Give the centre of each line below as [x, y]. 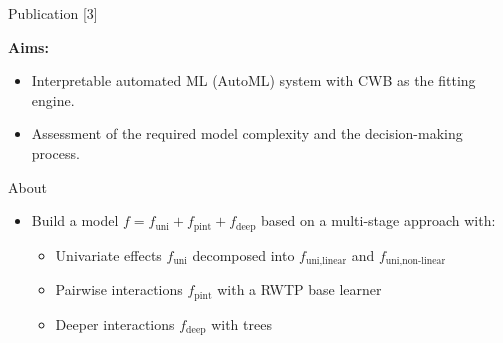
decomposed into [243, 254]
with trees [241, 323]
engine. [53, 99]
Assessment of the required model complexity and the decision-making [247, 133]
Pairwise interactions [119, 289]
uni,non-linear [415, 261]
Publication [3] [53, 13]
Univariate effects [108, 254]
